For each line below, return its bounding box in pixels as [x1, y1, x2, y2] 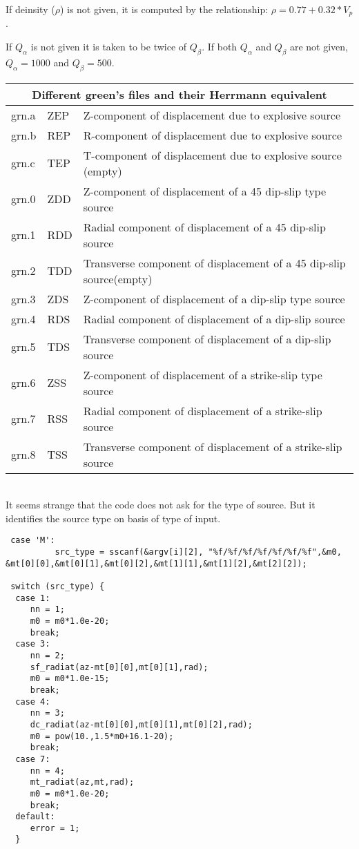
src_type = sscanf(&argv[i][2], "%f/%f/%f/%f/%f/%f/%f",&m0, [55, 547, 342, 557]
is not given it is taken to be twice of [30, 39, 187, 54]
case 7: [15, 754, 50, 764]
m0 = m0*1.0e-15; [30, 674, 110, 684]
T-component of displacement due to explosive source [83, 146, 342, 163]
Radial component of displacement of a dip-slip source [83, 310, 345, 327]
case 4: [15, 696, 50, 707]
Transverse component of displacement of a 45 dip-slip [83, 254, 346, 271]
